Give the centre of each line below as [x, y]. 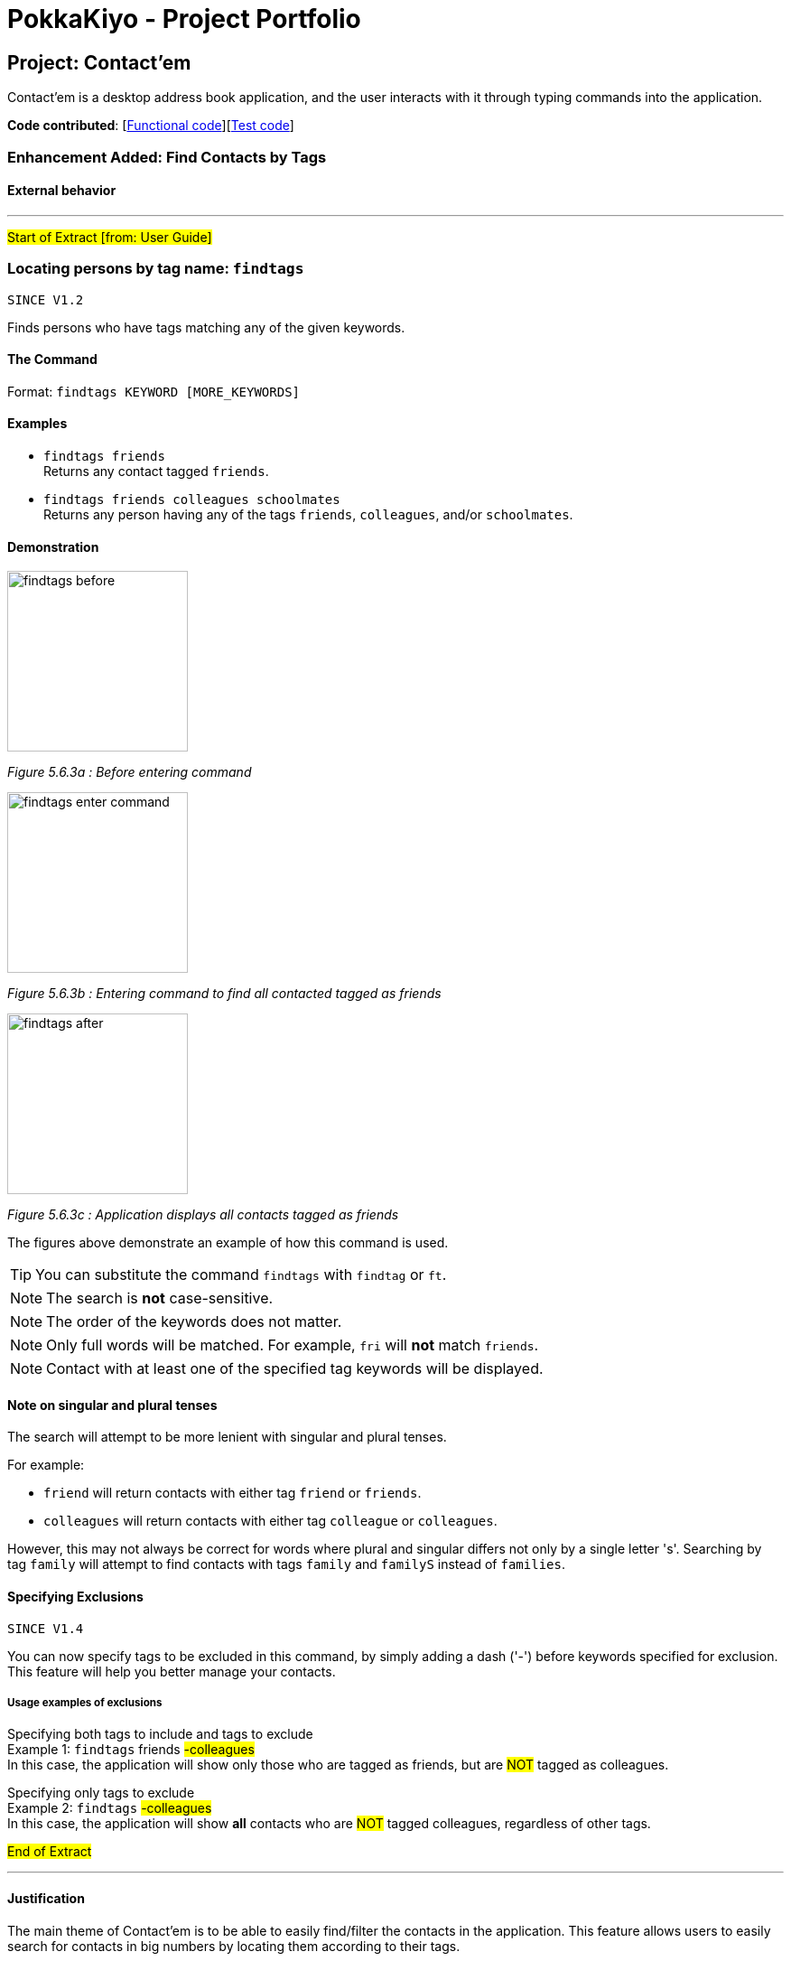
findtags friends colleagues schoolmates [192, 499]
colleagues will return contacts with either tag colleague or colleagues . [270, 1521]
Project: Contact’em [99, 62]
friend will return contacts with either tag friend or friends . [233, 1493]
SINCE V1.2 [46, 299]
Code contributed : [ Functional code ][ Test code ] [151, 126]
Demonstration [53, 546]
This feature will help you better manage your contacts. [172, 1671]
